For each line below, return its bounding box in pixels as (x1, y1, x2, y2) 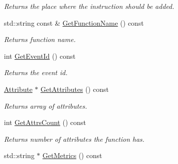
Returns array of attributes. (4, 100, 88, 111)
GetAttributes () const (40, 83, 109, 94)
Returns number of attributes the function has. (4, 133, 145, 144)
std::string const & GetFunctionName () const (4, 17, 144, 28)
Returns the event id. (4, 67, 68, 78)
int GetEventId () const (4, 50, 76, 61)
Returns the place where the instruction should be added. (4, 1, 175, 11)
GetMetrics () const (43, 150, 102, 161)
